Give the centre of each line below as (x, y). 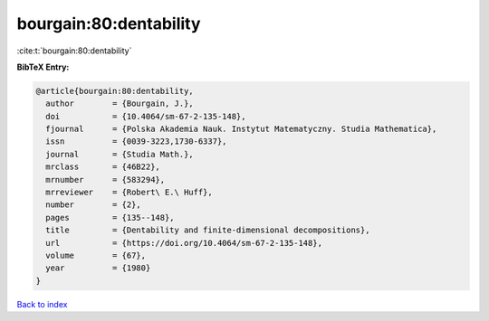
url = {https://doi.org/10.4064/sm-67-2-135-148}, (184, 243)
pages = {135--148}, (110, 217)
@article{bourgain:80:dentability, (115, 91)
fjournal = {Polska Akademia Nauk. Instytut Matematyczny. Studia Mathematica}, (241, 129)
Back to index (42, 304)
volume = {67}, (96, 255)
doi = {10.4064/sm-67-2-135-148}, (146, 116)
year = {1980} (98, 268)
